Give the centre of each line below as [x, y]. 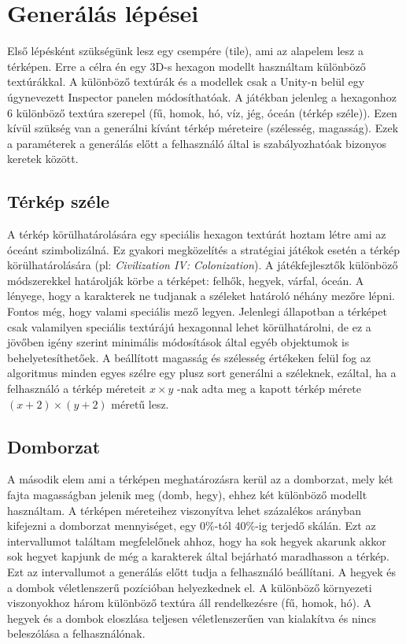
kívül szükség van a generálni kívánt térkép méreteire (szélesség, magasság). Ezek [203, 128]
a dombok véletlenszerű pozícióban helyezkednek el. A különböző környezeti [190, 587]
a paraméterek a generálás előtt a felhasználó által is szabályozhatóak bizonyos [197, 143]
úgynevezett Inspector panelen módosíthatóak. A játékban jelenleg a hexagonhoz [202, 96]
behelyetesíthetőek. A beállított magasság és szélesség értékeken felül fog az [189, 357]
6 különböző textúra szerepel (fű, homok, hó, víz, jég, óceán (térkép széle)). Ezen [202, 112]
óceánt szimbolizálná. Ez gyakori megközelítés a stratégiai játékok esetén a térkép [204, 249]
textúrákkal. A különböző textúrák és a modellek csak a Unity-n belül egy [186, 81]
